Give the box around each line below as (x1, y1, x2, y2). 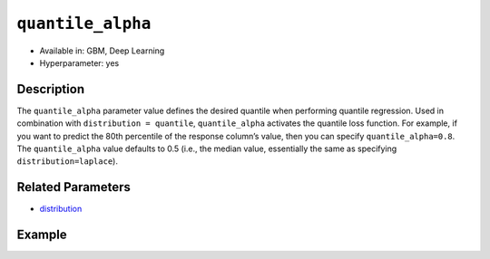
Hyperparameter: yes (39, 57, 120, 68)
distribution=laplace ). (16, 156, 118, 167)
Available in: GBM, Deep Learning (39, 45, 165, 56)
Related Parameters (16, 179, 132, 195)
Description (16, 82, 85, 97)
